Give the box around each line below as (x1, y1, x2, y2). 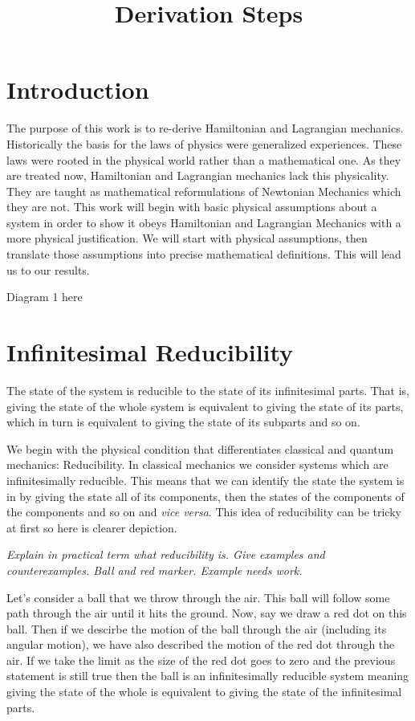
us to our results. (6, 261, 90, 278)
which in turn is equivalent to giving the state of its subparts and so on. (6, 413, 360, 430)
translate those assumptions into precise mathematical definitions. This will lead (6, 246, 401, 263)
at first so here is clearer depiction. (6, 519, 177, 536)
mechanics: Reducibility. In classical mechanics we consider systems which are (6, 456, 389, 473)
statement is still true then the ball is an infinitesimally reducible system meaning (6, 667, 409, 684)
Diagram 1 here (6, 288, 83, 305)
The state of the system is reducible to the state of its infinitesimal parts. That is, (6, 381, 409, 398)
